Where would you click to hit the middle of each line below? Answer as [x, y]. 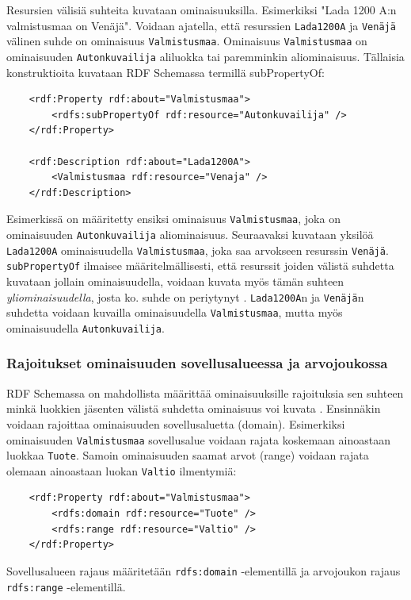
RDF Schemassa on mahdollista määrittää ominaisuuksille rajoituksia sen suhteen [205, 392]
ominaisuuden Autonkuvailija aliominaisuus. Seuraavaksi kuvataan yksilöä [190, 234]
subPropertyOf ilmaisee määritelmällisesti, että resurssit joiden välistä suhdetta [200, 265]
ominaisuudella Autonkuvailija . [86, 327]
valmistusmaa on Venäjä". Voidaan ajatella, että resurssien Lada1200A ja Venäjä [201, 25]
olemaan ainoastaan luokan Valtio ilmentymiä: [122, 470]
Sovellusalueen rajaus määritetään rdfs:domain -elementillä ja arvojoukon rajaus [204, 570]
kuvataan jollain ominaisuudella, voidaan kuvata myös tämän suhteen [175, 281]
